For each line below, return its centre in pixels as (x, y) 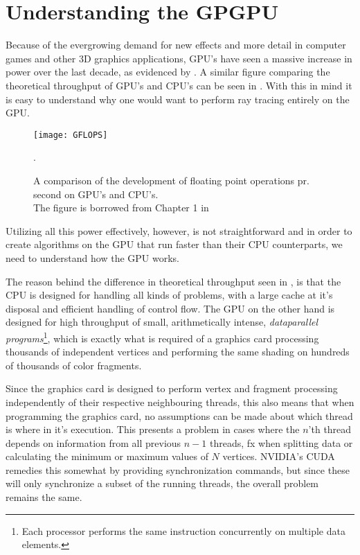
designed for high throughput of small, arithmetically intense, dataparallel (162, 322)
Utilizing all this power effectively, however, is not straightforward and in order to (179, 230)
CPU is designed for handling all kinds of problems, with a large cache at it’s (169, 295)
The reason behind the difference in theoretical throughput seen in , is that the (173, 281)
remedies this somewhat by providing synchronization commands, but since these (178, 469)
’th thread (330, 429)
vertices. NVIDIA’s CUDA (279, 456)
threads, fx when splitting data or (281, 442)
